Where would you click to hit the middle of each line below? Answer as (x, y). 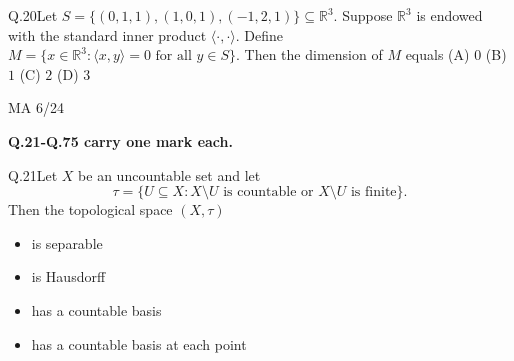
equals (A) (437, 54)
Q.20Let (33, 15)
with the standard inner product (107, 34)
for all (173, 56)
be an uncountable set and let (169, 174)
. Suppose (363, 15)
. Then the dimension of (309, 54)
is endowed (449, 15)
